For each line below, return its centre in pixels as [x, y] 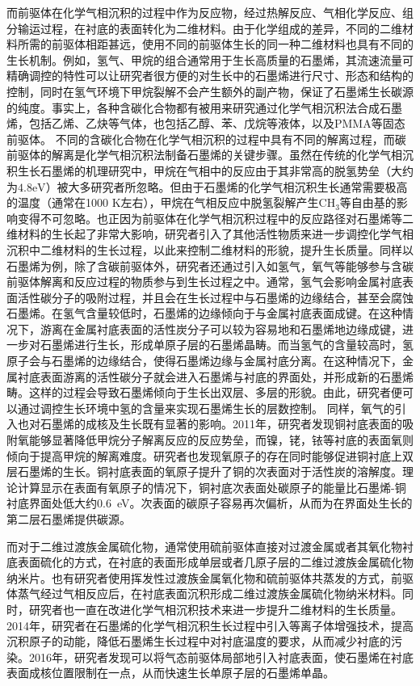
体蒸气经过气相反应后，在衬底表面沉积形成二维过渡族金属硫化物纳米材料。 [204, 593]
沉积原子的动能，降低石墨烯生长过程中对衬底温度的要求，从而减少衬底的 [199, 641]
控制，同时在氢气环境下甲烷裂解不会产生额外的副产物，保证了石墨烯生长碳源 [210, 91]
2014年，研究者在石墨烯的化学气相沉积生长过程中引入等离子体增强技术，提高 [210, 625]
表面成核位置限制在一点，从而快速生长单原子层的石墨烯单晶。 [170, 673]
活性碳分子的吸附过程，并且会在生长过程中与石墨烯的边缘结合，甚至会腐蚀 [215, 297]
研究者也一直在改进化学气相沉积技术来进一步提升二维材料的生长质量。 [215, 609]
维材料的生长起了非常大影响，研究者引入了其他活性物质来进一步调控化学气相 [210, 234]
